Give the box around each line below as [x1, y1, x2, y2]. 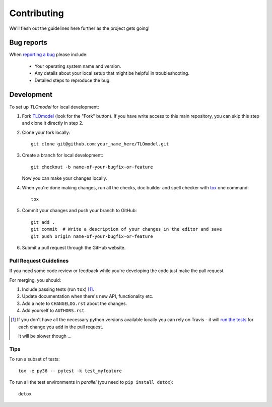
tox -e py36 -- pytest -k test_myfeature [18, 368, 122, 374]
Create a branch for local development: [22, 152, 103, 159]
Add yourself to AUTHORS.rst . [22, 308, 86, 314]
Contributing [9, 8, 64, 19]
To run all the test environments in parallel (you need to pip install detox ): [9, 379, 173, 385]
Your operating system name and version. [34, 63, 121, 69]
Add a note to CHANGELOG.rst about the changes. [22, 300, 127, 307]
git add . [31, 219, 55, 225]
